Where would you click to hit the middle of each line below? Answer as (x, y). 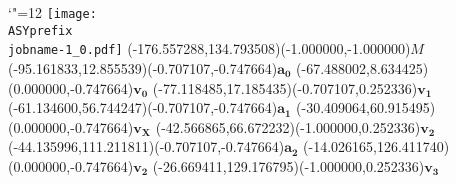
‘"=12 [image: (52, 12)
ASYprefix (40, 30)
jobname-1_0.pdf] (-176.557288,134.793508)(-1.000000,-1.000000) (209, 48)
